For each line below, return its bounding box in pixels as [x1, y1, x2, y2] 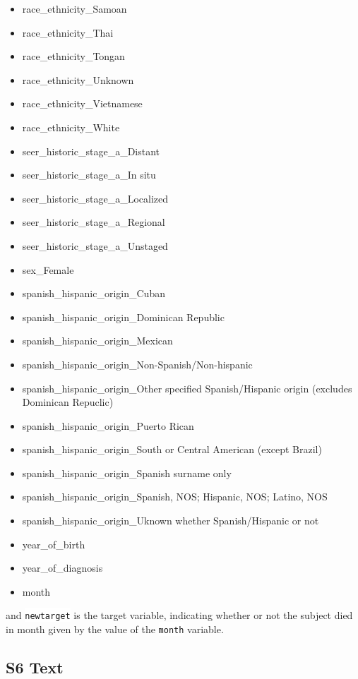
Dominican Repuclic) [22, 395, 114, 409]
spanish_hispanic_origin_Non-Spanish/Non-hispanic [22, 356, 253, 371]
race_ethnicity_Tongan [22, 49, 125, 64]
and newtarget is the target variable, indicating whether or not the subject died [6, 608, 353, 623]
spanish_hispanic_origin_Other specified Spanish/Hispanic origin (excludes [22, 380, 352, 395]
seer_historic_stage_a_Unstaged [22, 238, 168, 253]
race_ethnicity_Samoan [22, 1, 127, 16]
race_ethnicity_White [22, 119, 120, 134]
